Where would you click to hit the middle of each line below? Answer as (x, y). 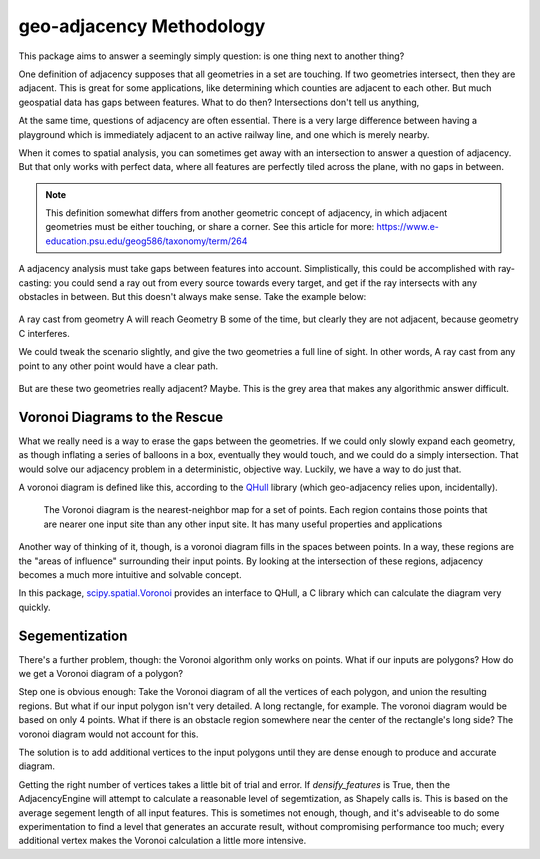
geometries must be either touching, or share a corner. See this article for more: (210, 227)
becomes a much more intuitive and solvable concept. (130, 574)
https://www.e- (408, 227)
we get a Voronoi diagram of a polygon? (101, 674)
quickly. (34, 607)
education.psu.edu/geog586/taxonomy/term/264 (146, 241)
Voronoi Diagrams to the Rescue (121, 416)
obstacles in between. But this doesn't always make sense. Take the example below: (192, 297)
